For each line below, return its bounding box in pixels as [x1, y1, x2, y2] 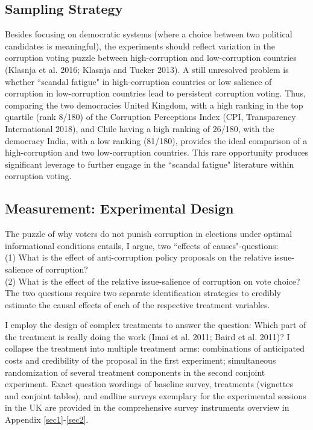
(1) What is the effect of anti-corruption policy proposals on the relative [5, 251, 271, 264]
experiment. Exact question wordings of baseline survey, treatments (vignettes [5, 378, 293, 390]
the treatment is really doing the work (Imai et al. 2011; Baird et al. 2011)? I [5, 330, 290, 343]
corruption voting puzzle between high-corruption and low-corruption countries [5, 51, 297, 64]
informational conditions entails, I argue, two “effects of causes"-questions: [5, 239, 279, 251]
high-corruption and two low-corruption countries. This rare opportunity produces [5, 146, 309, 159]
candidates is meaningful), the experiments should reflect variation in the [5, 39, 276, 52]
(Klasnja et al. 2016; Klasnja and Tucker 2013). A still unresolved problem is [5, 63, 289, 75]
